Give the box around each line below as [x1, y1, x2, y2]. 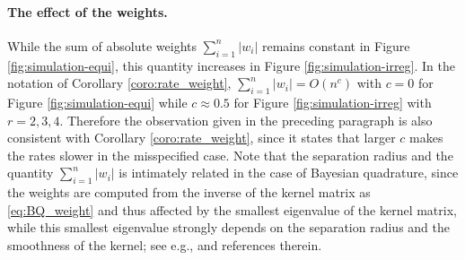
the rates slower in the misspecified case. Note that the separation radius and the [7, 145, 453, 164]
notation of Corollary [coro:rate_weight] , [7, 74, 232, 92]
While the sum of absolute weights [7, 36, 197, 55]
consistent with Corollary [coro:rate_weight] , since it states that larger [7, 128, 396, 147]
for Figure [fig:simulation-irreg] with [233, 92, 432, 111]
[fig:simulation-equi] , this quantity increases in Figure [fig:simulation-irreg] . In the [7, 56, 455, 74]
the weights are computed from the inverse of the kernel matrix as [7, 183, 371, 202]
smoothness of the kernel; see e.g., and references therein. [7, 235, 322, 254]
